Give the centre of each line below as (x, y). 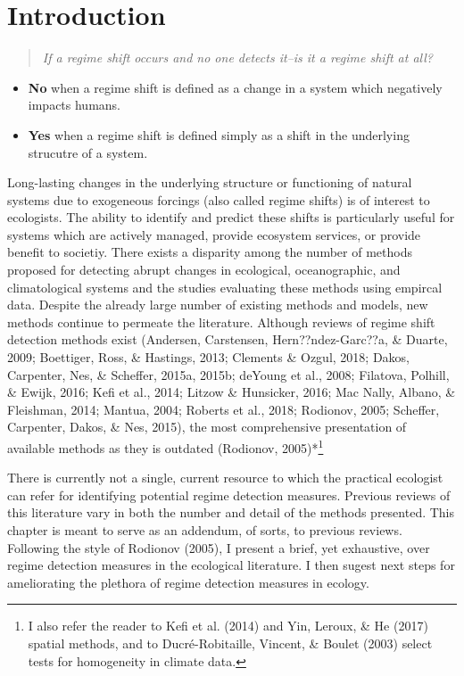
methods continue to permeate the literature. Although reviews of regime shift (221, 322)
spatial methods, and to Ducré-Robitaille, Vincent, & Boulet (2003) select (230, 643)
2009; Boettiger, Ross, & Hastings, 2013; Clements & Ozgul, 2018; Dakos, (208, 357)
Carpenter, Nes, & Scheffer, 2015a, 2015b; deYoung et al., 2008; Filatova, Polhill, (228, 374)
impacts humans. (75, 105)
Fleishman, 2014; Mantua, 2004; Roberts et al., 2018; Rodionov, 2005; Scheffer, (224, 409)
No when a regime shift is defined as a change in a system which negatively (235, 87)
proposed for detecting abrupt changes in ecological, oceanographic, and (204, 270)
